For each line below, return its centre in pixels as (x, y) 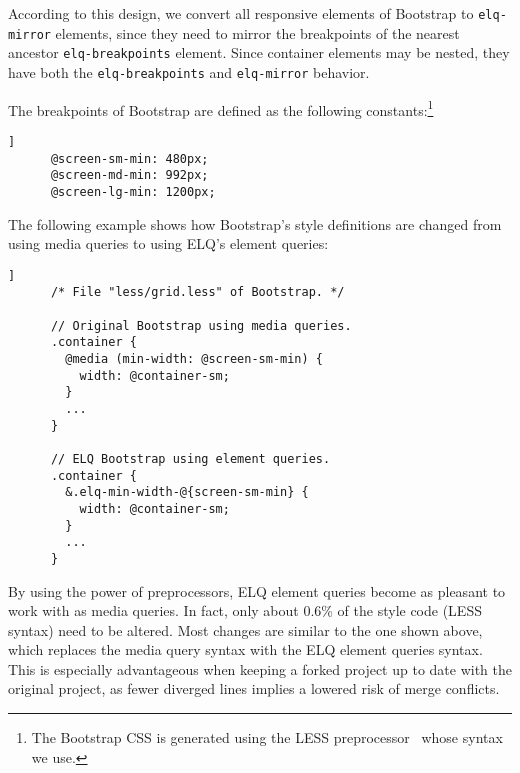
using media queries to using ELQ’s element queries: (168, 243)
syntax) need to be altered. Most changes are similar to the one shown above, (245, 629)
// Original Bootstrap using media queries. (201, 325)
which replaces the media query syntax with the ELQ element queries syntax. (245, 649)
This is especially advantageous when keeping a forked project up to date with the (260, 668)
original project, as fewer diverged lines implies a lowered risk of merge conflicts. (254, 688)
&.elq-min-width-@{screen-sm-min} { (187, 492)
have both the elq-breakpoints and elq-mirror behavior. (189, 71)
